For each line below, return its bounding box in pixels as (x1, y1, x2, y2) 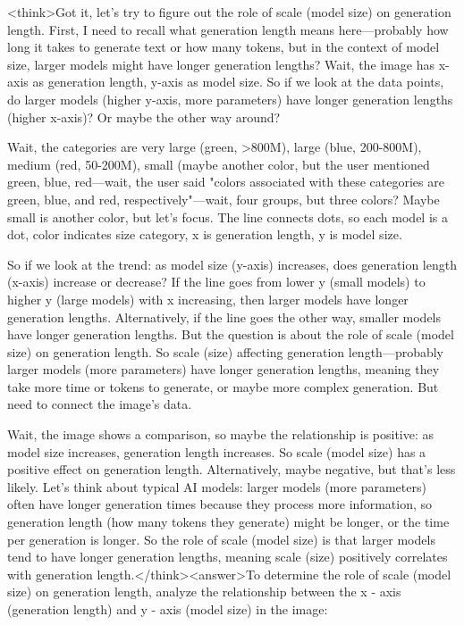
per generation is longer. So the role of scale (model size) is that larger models (7, 529, 435, 548)
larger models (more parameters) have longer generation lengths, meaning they (7, 360, 440, 379)
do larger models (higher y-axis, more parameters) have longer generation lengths (7, 89, 453, 108)
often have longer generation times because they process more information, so (7, 495, 432, 513)
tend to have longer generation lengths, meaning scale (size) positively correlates (7, 547, 448, 566)
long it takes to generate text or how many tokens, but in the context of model (7, 37, 440, 56)
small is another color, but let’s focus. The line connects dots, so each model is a (7, 207, 448, 226)
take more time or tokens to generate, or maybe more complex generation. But (7, 377, 439, 396)
